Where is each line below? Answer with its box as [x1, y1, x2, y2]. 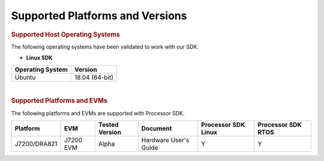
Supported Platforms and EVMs [11, 97, 108, 105]
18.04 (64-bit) [74, 73, 114, 81]
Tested [98, 121, 119, 129]
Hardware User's [141, 136, 190, 144]
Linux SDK [26, 54, 53, 61]
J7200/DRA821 [14, 140, 58, 148]
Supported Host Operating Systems [11, 30, 120, 38]
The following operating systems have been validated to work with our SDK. [11, 43, 199, 50]
